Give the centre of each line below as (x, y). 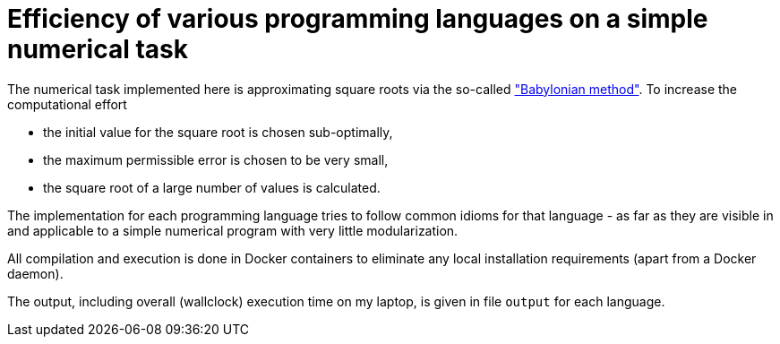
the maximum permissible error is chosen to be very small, (216, 159)
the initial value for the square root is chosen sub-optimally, (218, 132)
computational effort (67, 104)
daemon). (35, 273)
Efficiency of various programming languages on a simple (358, 19)
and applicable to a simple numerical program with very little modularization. (233, 230)
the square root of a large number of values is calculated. (212, 187)
